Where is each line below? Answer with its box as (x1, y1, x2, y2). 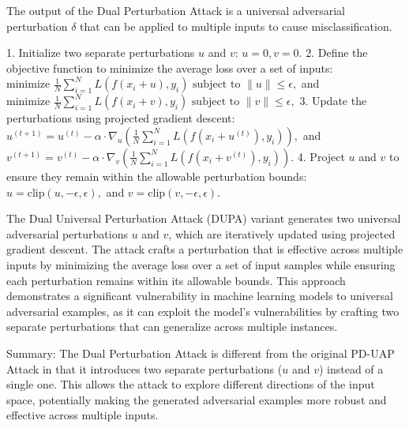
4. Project (297, 148, 345, 164)
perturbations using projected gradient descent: (6, 110, 235, 126)
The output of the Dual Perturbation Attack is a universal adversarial (6, 2, 346, 18)
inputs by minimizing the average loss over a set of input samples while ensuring (6, 256, 396, 272)
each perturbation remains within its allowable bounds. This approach (6, 272, 346, 288)
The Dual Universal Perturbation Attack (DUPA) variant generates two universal (6, 210, 401, 227)
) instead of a (318, 360, 384, 377)
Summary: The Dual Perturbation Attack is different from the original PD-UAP (6, 344, 395, 361)
